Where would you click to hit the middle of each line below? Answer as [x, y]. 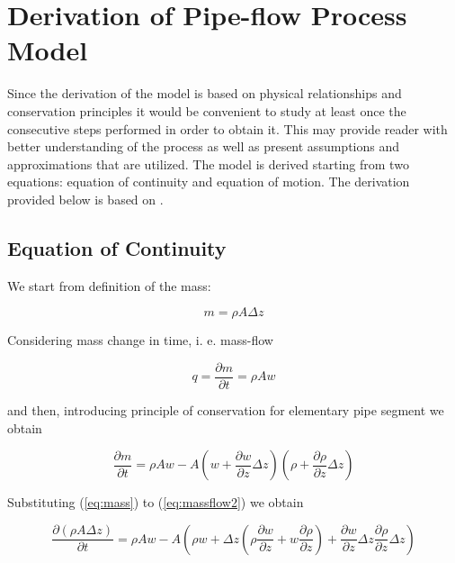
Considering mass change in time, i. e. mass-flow [140, 340]
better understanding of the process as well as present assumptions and [204, 146]
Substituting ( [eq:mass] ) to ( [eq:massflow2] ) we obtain [156, 502]
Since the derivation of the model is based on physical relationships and [205, 93]
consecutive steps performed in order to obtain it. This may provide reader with [227, 128]
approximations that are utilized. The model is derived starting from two [208, 163]
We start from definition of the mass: [109, 285]
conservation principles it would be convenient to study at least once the [207, 110]
